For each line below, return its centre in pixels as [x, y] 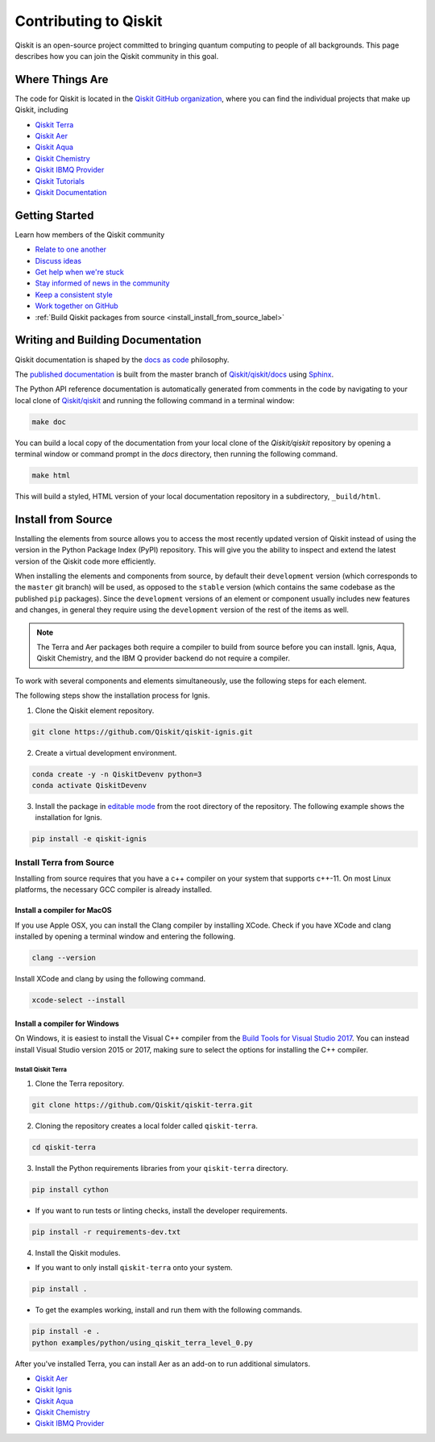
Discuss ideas [58, 260]
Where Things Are [62, 79]
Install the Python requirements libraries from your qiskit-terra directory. [162, 1168]
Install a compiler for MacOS [63, 911]
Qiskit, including [41, 110]
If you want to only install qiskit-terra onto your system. [134, 1268]
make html [51, 475]
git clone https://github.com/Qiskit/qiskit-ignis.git [142, 731]
